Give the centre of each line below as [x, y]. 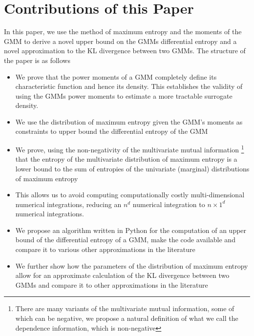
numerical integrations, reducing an [68, 204]
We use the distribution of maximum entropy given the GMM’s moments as [129, 121]
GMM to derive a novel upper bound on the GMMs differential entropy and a [120, 41]
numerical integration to [169, 204]
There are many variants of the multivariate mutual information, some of [125, 308]
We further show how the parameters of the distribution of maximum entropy [132, 265]
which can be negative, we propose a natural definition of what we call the [127, 318]
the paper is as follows [37, 60]
